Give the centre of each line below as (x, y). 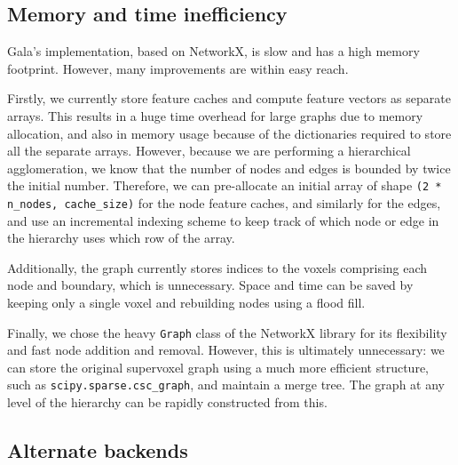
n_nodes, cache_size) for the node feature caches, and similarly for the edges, (224, 203)
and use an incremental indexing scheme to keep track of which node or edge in (223, 220)
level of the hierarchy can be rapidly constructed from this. (167, 402)
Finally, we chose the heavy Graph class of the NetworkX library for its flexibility (227, 332)
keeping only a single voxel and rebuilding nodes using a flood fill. (186, 303)
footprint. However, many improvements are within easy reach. (178, 68)
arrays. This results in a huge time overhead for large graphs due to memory (215, 115)
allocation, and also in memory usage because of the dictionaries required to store (229, 133)
